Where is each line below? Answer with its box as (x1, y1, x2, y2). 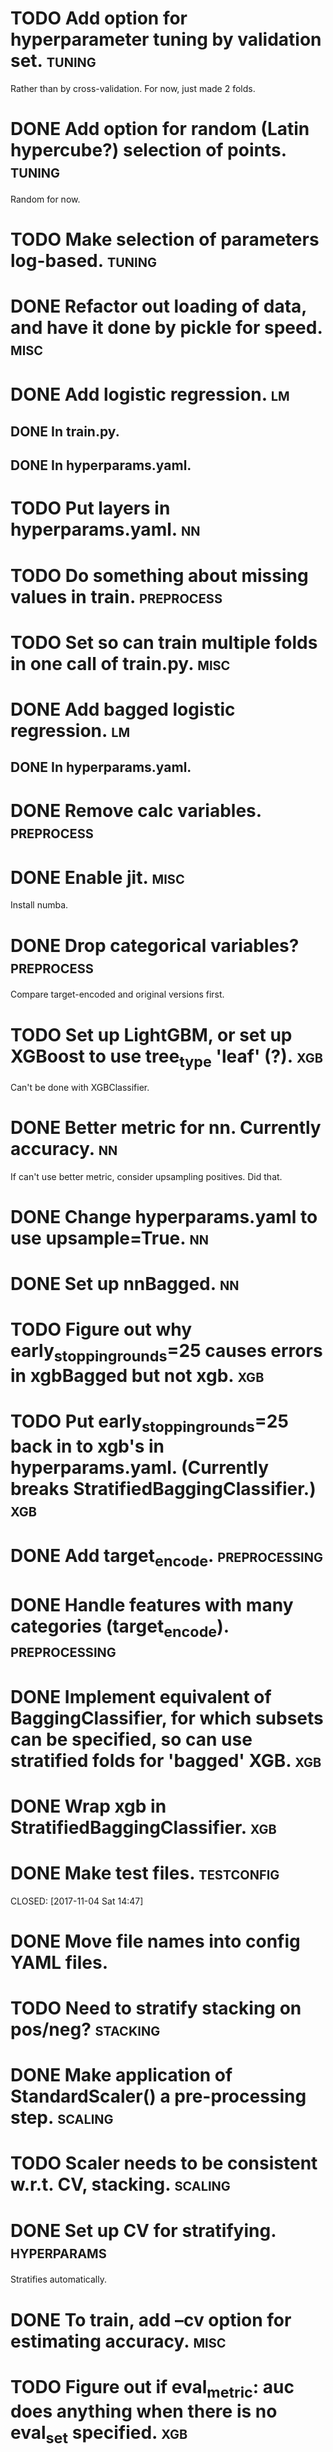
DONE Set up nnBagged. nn (10, 1273, 240, 1296)
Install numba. (10, 899, 69, 911)
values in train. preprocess (10, 585, 223, 608)
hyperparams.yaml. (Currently (10, 1456, 270, 1479)
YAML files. (10, 1951, 108, 1974)
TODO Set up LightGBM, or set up (10, 1023, 293, 1046)
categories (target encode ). (10, 1615, 230, 1641)
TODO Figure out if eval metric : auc (10, 2375, 295, 2402)
